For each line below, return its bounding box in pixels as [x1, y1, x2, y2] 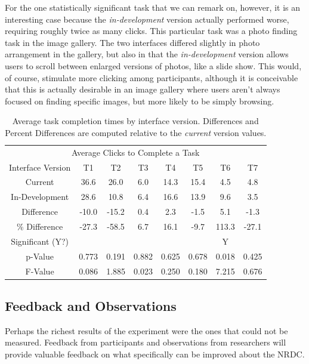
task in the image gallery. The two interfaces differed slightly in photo [5, 36, 260, 48]
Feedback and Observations [5, 297, 177, 315]
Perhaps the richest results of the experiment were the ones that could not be [5, 324, 288, 337]
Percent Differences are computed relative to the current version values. [5, 126, 267, 138]
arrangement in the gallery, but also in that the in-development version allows [5, 48, 289, 60]
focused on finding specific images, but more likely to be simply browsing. [5, 94, 274, 107]
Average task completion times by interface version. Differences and [12, 115, 259, 127]
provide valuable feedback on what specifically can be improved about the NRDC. [5, 348, 305, 360]
